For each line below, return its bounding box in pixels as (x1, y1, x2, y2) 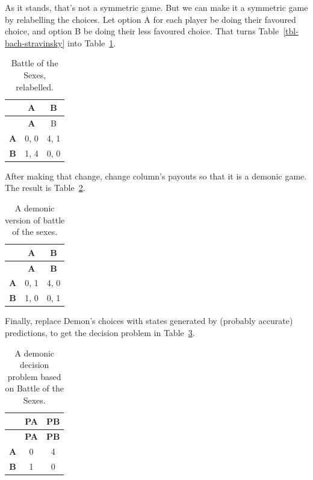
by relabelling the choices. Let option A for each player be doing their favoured (5, 13, 296, 25)
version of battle (5, 213, 65, 226)
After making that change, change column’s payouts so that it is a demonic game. (5, 169, 307, 182)
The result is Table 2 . (5, 181, 85, 194)
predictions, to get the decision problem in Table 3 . (5, 326, 195, 338)
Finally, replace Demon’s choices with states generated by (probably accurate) (5, 314, 293, 327)
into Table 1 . (67, 36, 116, 49)
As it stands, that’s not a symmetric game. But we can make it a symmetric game (5, 1, 308, 13)
